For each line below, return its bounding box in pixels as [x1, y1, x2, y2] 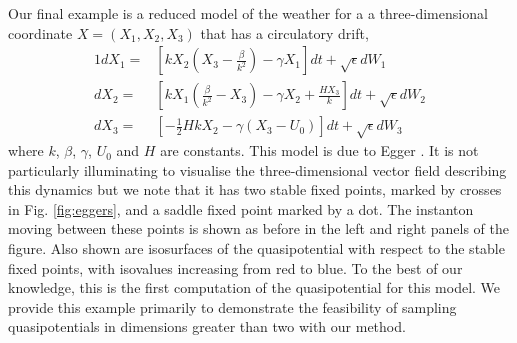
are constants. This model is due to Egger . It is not [160, 140, 479, 161]
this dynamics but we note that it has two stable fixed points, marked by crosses [8, 179, 502, 200]
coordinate [8, 22, 73, 43]
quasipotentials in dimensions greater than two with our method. [8, 316, 406, 337]
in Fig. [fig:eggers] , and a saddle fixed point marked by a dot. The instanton [8, 198, 474, 219]
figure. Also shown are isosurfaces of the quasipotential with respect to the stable [8, 238, 505, 259]
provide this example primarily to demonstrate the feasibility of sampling [8, 296, 457, 317]
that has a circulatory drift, [200, 22, 369, 43]
